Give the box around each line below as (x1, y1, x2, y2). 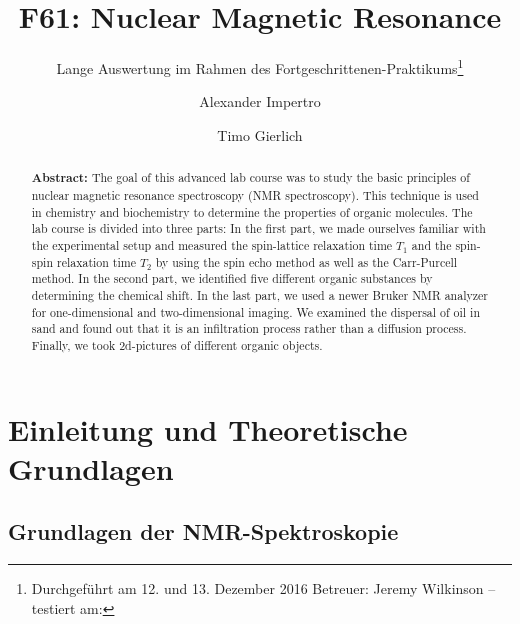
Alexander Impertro (199, 91, 321, 112)
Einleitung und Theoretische (8, 408, 408, 449)
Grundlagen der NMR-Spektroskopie (8, 516, 399, 547)
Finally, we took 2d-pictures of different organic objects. (31, 336, 323, 353)
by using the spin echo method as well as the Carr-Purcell (155, 253, 458, 270)
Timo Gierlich (217, 124, 303, 145)
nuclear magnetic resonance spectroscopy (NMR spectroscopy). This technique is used (31, 187, 479, 204)
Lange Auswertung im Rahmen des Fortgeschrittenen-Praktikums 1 (56, 55, 464, 78)
